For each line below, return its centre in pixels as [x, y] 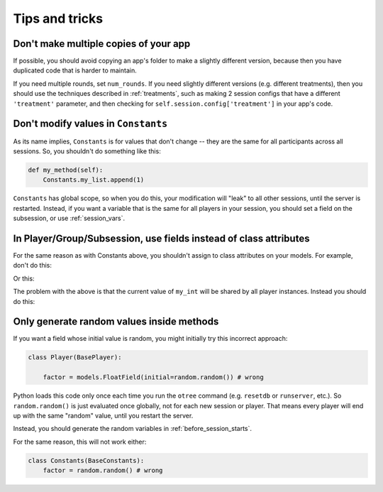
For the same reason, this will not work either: [80, 442]
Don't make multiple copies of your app [102, 44]
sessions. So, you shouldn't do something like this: [87, 151]
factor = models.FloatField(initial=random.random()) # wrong [153, 377]
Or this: [24, 278]
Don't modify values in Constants [90, 124]
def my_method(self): [66, 170]
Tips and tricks [58, 18]
